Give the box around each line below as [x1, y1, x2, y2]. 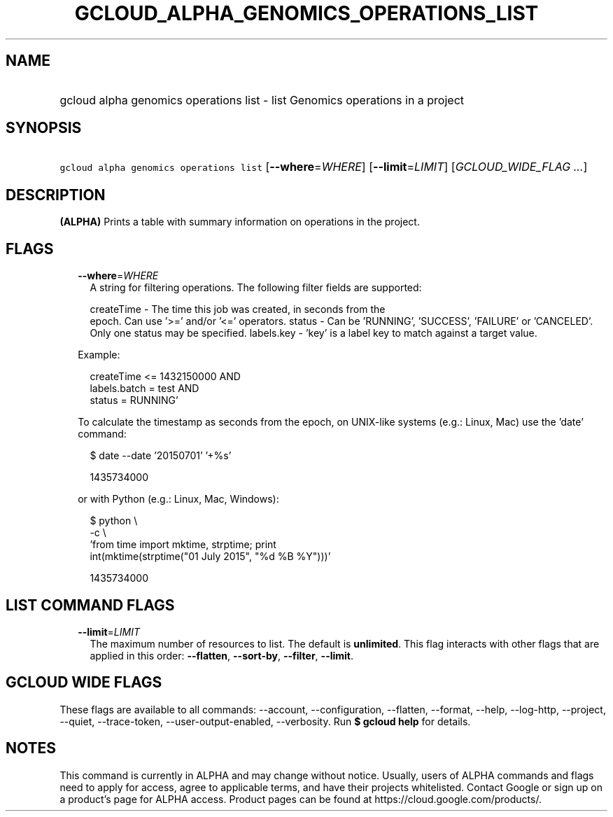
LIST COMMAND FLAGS [6, 596, 175, 614]
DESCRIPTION [6, 186, 106, 204]
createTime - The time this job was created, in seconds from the [90, 303, 386, 316]
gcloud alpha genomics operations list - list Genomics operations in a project [59, 92, 465, 107]
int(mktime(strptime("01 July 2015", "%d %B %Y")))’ [90, 550, 331, 563]
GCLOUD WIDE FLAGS [6, 673, 162, 692]
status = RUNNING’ [90, 394, 178, 407]
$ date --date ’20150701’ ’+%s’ [90, 449, 232, 462]
